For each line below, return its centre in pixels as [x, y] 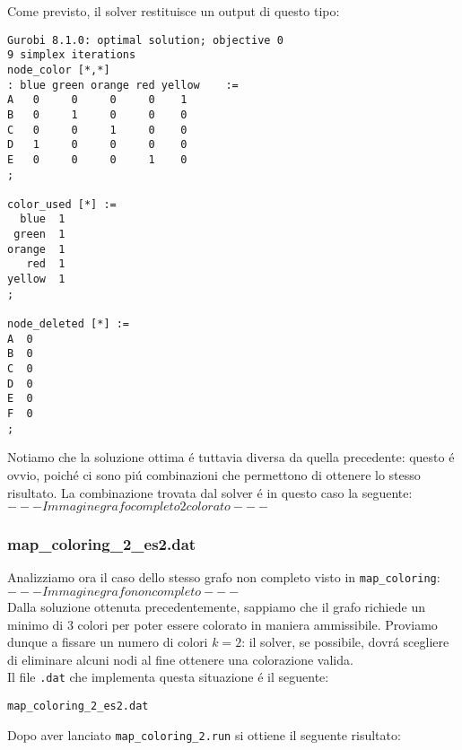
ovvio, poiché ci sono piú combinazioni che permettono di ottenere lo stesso [214, 474]
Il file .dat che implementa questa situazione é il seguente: [168, 677]
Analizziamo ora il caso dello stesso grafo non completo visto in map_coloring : [224, 577]
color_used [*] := [62, 204]
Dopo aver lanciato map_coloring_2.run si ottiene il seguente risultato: [204, 734]
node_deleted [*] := [69, 324]
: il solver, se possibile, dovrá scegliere [345, 642]
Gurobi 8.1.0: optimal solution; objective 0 [145, 40]
